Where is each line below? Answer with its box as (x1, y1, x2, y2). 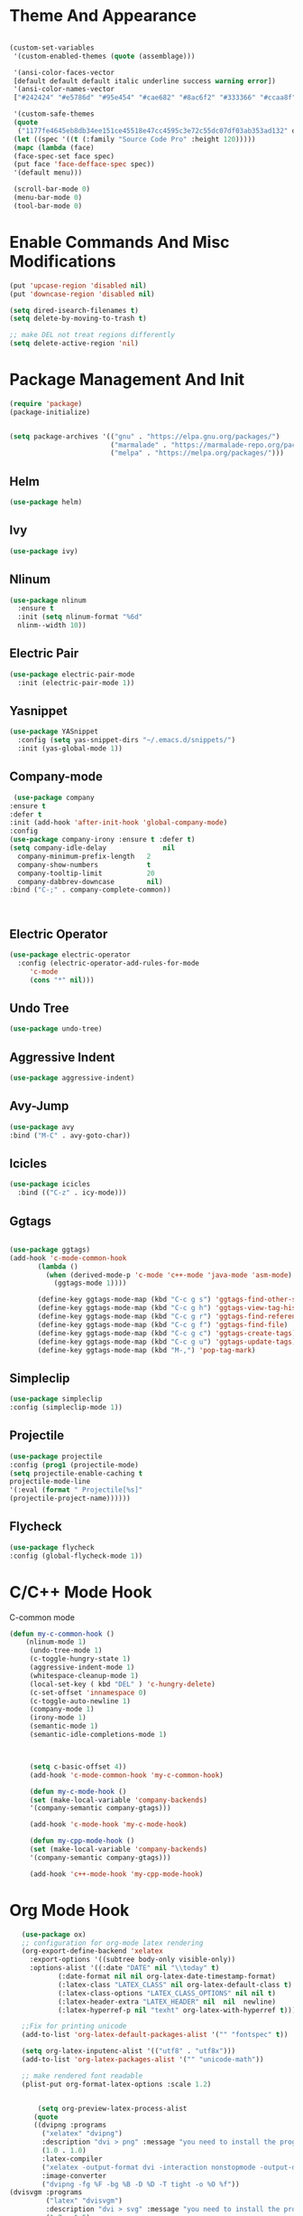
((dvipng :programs (32, 2121, 106, 2130)
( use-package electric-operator (9, 950, 131, 959)
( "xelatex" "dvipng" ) (41, 2129, 124, 2138)
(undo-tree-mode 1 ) (29, 1646, 103, 1655)
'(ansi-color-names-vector (13, 85, 115, 94)
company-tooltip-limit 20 (17, 869, 155, 878)
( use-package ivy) (9, 546, 78, 556)
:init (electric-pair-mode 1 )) (17, 678, 135, 687)
